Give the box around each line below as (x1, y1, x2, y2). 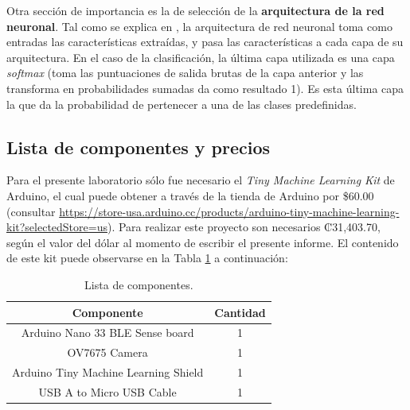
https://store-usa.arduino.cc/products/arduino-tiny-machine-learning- (59, 203, 400, 219)
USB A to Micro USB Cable (38, 383, 177, 400)
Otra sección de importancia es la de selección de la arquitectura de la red (6, 2, 385, 18)
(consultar (6, 203, 56, 219)
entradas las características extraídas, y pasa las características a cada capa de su (6, 33, 404, 50)
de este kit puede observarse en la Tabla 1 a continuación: (6, 249, 288, 266)
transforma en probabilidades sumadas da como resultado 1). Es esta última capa (6, 79, 404, 96)
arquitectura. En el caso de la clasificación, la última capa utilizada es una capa (6, 48, 395, 65)
